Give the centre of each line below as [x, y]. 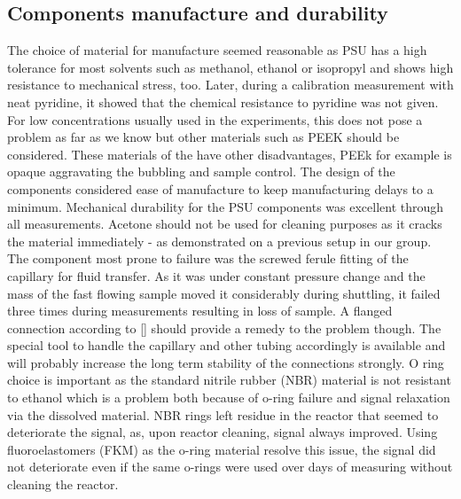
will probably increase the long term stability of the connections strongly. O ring [226, 362]
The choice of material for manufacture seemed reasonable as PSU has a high [217, 50]
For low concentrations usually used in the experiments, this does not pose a [215, 119]
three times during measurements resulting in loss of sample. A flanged [200, 311]
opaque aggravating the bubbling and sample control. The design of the [201, 172]
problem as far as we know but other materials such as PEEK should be [203, 137]
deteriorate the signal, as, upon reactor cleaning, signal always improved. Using [223, 432]
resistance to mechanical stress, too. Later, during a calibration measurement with [230, 85]
